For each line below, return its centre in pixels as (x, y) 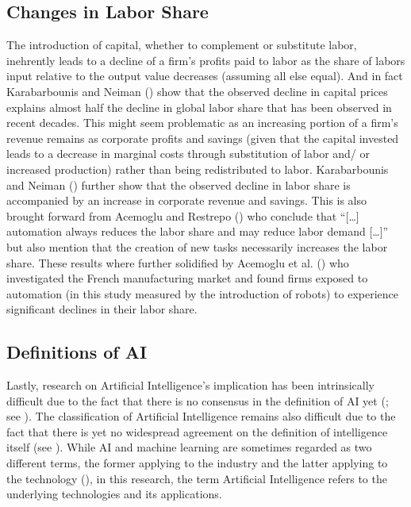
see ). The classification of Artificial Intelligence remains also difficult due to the (201, 416)
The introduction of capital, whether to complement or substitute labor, (182, 45)
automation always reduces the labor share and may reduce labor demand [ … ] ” (198, 231)
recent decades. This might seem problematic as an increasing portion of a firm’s (202, 123)
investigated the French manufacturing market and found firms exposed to (187, 278)
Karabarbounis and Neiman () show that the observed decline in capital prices (197, 91)
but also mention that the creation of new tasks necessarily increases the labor (197, 246)
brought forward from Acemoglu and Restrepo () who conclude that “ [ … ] (183, 215)
